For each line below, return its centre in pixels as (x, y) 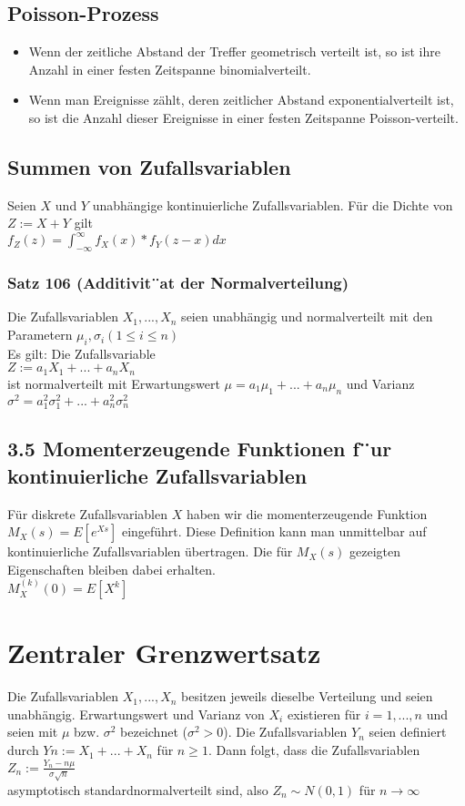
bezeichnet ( (154, 732)
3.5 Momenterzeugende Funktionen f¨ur (200, 449)
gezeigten (375, 551)
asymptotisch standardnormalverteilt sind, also (138, 789)
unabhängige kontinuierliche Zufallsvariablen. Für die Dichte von (273, 204)
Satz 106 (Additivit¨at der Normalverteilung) (178, 283)
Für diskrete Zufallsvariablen (87, 513)
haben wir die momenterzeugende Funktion (307, 513)
